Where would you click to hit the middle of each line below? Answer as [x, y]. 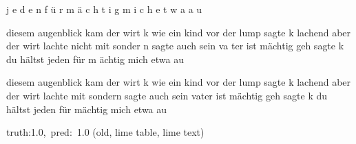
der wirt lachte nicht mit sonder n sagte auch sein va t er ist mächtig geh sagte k [175, 46]
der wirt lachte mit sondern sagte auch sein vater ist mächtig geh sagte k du [167, 95]
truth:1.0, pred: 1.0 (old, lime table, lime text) [105, 132]
